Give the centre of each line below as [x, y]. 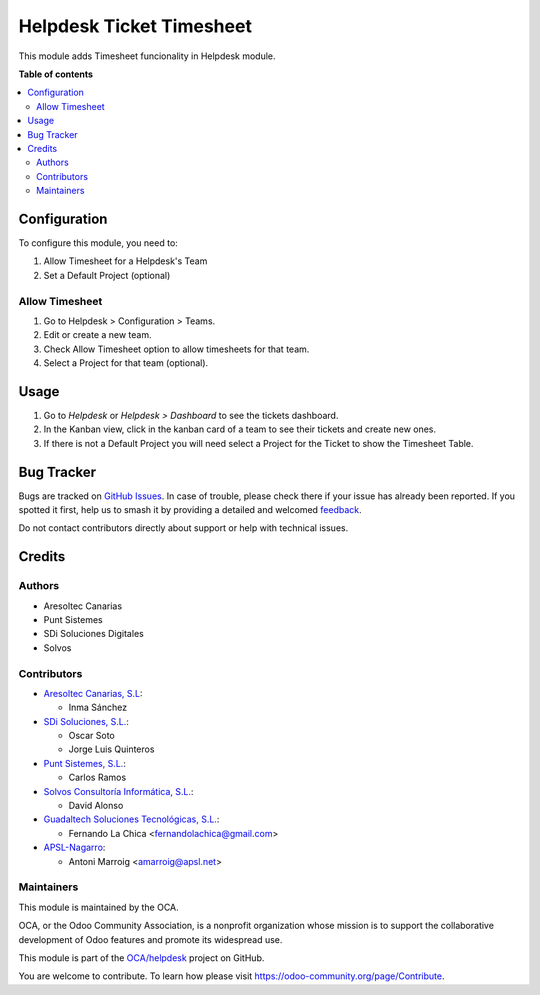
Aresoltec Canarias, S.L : [93, 693]
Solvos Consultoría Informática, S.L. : [118, 791]
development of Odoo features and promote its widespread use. [150, 939]
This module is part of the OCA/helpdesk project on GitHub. [141, 957]
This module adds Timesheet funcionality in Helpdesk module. [147, 56]
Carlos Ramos [97, 777]
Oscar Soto [91, 736]
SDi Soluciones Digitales [93, 634]
